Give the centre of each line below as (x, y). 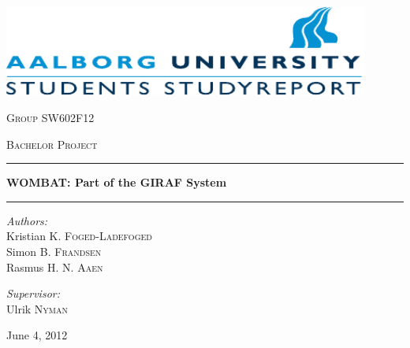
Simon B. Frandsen (54, 251)
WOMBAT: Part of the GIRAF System (117, 182)
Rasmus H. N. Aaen (55, 267)
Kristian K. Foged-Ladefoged (79, 236)
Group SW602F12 (50, 117)
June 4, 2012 (37, 335)
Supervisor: (33, 293)
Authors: (27, 220)
